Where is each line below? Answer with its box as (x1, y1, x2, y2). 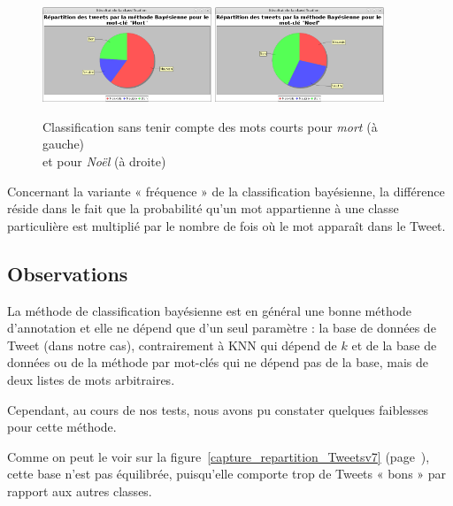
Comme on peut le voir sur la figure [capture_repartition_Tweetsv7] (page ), (7, 447, 430, 465)
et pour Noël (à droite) (42, 152, 166, 171)
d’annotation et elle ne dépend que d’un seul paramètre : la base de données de (7, 318, 436, 337)
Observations (7, 259, 128, 287)
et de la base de (351, 335, 437, 354)
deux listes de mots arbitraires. (7, 371, 175, 388)
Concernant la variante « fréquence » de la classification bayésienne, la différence (7, 181, 445, 200)
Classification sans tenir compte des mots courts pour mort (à (42, 117, 378, 135)
